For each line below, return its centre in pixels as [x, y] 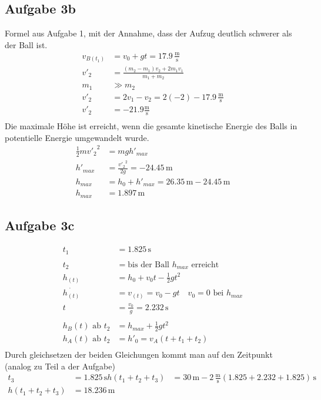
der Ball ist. [26, 44]
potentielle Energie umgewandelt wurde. [77, 137]
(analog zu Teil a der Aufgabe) [60, 366]
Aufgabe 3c [40, 225]
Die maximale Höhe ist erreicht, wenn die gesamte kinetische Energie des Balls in [151, 126]
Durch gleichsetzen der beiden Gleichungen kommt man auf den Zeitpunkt [139, 354]
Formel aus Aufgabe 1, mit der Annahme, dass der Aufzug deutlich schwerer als [148, 33]
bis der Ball [148, 265]
